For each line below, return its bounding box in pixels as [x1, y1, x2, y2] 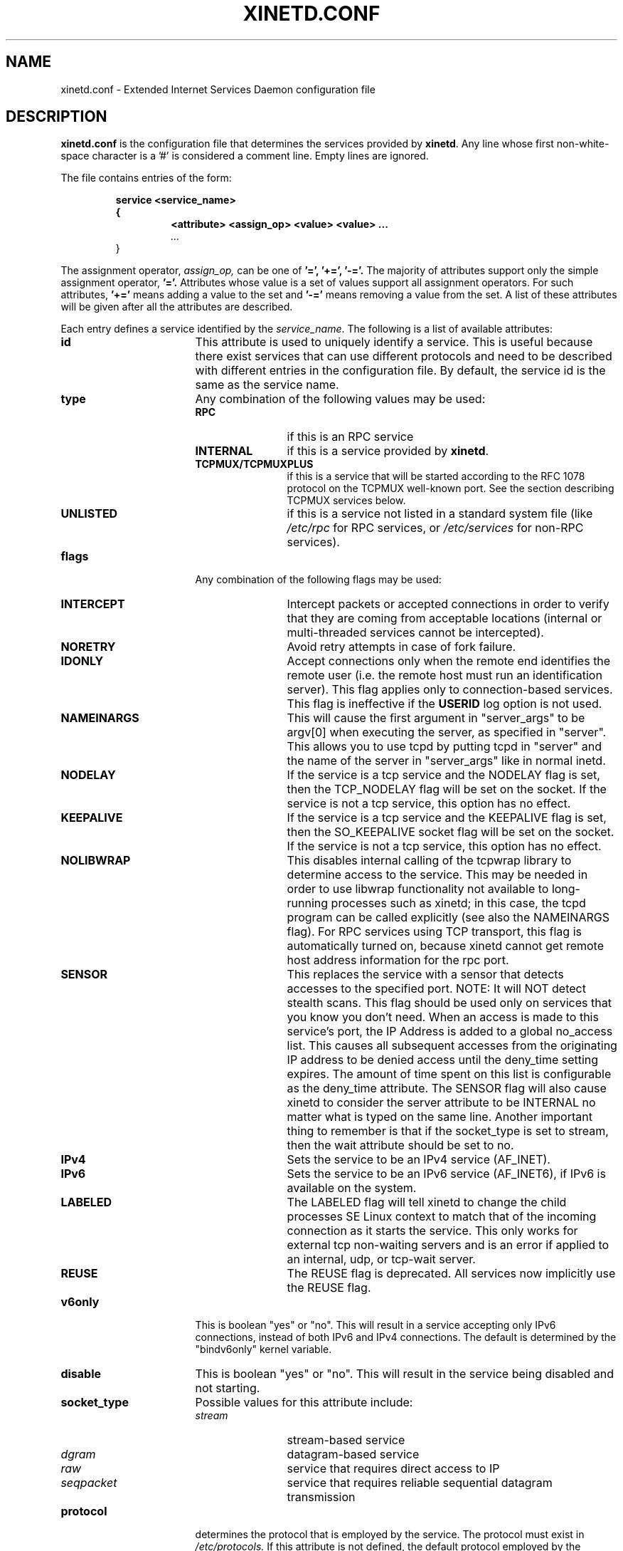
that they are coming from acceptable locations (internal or [287, 611, 602, 626]
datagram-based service [287, 1447, 420, 1462]
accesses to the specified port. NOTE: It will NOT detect [287, 981, 586, 996]
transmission [287, 1490, 356, 1505]
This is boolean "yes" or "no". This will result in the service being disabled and [195, 1367, 614, 1382]
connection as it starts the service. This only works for [287, 1223, 578, 1238]
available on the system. [287, 1181, 417, 1196]
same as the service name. [195, 377, 339, 392]
